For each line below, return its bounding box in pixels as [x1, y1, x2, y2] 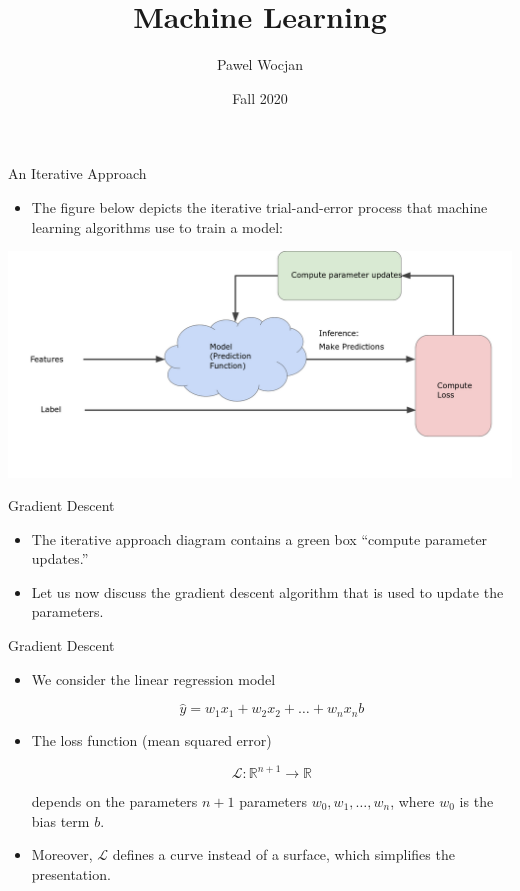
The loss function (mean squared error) [31, 729, 272, 750]
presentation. [31, 863, 111, 884]
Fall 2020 [232, 87, 288, 108]
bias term [31, 810, 90, 831]
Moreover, [31, 844, 93, 865]
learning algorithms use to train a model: [31, 216, 283, 237]
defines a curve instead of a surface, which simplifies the [112, 844, 455, 865]
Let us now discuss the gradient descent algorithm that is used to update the [31, 581, 504, 602]
